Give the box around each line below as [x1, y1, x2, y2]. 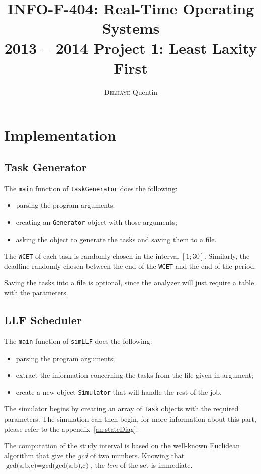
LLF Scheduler [4, 312, 82, 328]
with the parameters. [4, 287, 68, 298]
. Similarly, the [204, 251, 250, 261]
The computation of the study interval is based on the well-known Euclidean [4, 440, 240, 451]
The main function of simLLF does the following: [4, 335, 152, 346]
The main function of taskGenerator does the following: [4, 183, 178, 193]
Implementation [4, 125, 116, 145]
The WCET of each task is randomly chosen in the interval [4, 251, 179, 261]
